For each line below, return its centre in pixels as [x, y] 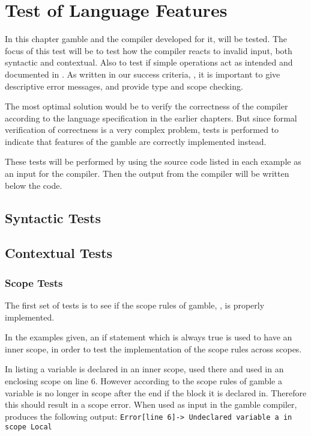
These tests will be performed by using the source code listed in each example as [153, 161]
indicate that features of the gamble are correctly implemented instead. [136, 141]
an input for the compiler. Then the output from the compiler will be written [147, 173]
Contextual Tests [59, 253]
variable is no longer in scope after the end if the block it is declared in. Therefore [156, 392]
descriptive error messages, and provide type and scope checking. [124, 86]
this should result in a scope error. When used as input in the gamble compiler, [151, 404]
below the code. [34, 185]
